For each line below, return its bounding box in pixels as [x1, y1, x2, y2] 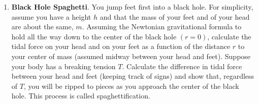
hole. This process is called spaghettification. [11, 90, 150, 101]
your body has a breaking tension [11, 61, 116, 71]
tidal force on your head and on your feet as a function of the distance [11, 41, 231, 51]
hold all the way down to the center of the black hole [11, 31, 177, 41]
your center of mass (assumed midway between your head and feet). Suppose [11, 50, 251, 61]
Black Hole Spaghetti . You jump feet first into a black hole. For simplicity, [11, 2, 253, 12]
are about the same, [11, 21, 74, 32]
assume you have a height [11, 11, 91, 22]
